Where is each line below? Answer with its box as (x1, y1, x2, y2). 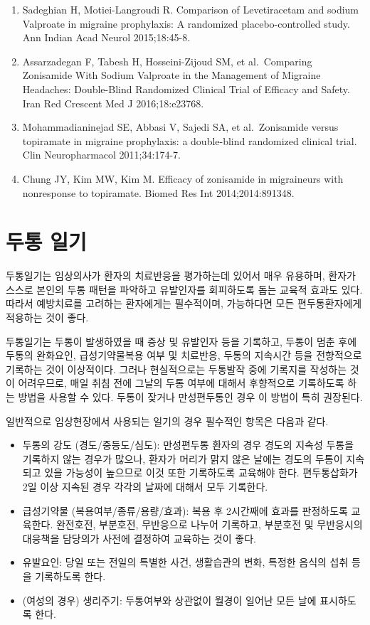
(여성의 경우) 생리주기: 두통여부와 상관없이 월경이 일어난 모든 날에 (22, 592, 317, 607)
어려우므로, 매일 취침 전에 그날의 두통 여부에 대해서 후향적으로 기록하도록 (18, 375, 344, 390)
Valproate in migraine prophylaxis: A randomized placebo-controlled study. (22, 16, 350, 31)
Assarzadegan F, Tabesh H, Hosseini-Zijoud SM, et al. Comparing (22, 53, 312, 68)
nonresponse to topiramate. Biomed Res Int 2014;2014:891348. (22, 185, 295, 200)
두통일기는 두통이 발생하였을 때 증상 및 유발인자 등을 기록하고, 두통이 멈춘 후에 (6, 333, 357, 348)
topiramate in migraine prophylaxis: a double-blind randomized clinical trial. (22, 133, 357, 148)
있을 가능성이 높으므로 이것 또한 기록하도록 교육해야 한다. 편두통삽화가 (44, 465, 358, 480)
